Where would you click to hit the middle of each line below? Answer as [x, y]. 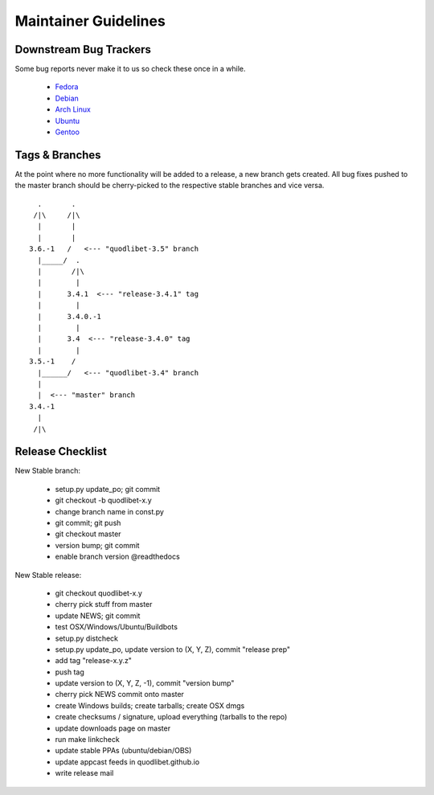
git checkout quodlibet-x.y [98, 593]
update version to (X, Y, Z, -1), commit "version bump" [145, 683]
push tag [70, 672]
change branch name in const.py [110, 511]
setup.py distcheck [87, 638]
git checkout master [88, 534]
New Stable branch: [47, 471]
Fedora [67, 87]
